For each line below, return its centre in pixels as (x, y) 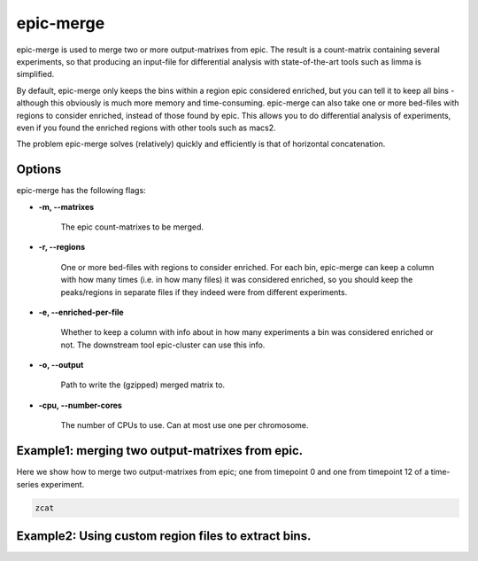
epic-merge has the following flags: (81, 191)
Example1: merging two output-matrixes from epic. (160, 451)
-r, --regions (62, 247)
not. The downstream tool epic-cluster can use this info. (163, 345)
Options (39, 170)
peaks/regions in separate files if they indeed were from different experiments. (204, 292)
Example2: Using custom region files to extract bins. (164, 536)
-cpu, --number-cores (81, 405)
